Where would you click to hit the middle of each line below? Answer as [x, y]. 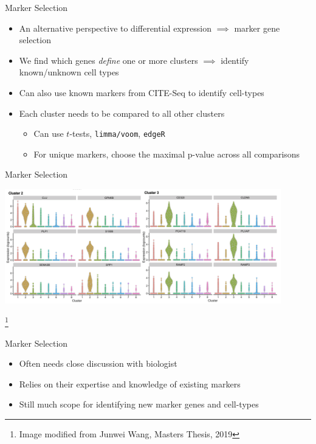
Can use [49, 134]
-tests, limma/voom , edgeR [117, 134]
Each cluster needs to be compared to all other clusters [122, 113]
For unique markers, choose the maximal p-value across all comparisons [167, 154]
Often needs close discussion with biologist [98, 363]
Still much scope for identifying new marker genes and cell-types [139, 404]
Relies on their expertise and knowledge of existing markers [130, 383]
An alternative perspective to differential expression [115, 28]
